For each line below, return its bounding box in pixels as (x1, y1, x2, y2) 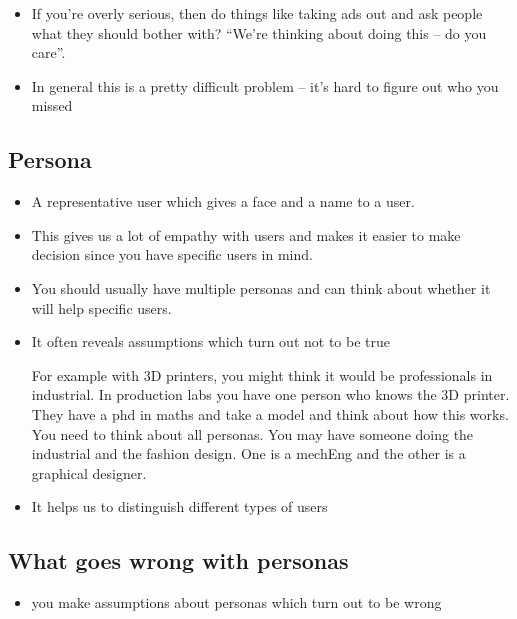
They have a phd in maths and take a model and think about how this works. (31, 403, 509, 424)
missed (31, 95, 73, 116)
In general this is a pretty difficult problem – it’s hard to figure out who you (31, 75, 499, 96)
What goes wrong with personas (8, 545, 349, 576)
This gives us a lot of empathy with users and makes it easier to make (31, 224, 461, 245)
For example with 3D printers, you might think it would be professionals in (31, 364, 493, 385)
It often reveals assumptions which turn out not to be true (31, 331, 390, 352)
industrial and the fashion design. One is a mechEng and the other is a (31, 443, 466, 464)
